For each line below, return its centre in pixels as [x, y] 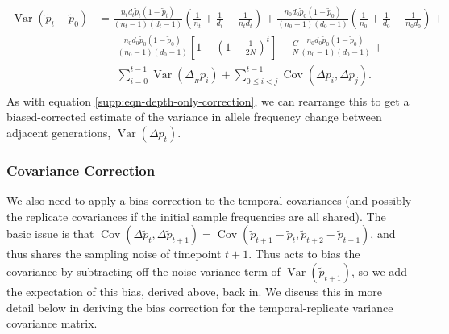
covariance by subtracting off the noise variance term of [143, 271]
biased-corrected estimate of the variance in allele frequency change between [194, 117]
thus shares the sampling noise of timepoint [114, 254]
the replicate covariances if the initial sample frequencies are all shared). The [196, 216]
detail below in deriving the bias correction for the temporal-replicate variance [200, 307]
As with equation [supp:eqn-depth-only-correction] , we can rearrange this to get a [208, 100]
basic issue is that [50, 234]
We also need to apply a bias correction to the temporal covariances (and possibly [209, 200]
